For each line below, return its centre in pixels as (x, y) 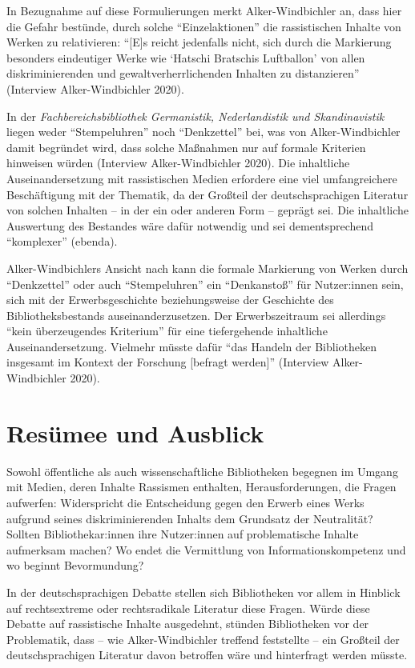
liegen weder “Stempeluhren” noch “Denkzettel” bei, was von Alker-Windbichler (203, 132)
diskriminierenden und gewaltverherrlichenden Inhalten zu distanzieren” (183, 73)
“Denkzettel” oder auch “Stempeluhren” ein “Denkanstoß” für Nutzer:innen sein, (205, 284)
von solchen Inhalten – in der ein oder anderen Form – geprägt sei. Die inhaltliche (208, 210)
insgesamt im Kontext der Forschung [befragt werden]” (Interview (168, 362)
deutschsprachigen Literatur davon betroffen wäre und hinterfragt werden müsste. (207, 655)
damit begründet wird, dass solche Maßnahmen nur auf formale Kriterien (186, 147)
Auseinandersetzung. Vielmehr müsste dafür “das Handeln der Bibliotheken (191, 346)
